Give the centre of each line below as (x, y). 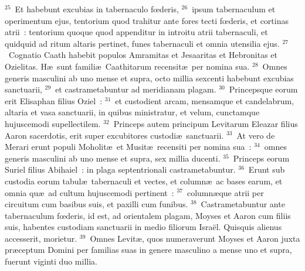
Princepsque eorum (263, 89)
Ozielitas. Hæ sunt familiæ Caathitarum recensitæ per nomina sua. (127, 66)
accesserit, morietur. (41, 238)
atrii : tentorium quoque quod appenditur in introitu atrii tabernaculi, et (136, 32)
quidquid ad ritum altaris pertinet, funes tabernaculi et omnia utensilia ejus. (142, 43)
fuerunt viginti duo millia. (51, 261)
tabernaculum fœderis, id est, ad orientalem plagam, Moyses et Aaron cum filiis (148, 215)
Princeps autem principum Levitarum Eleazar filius (206, 123)
